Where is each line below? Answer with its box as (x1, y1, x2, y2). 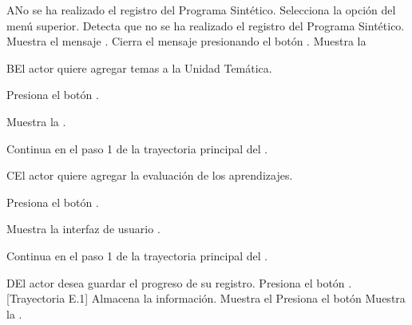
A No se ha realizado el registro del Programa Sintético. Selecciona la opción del (6, 2, 396, 18)
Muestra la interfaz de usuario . (6, 220, 160, 237)
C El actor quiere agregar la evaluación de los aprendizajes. (6, 167, 293, 184)
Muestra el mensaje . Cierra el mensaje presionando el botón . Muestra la (6, 33, 366, 50)
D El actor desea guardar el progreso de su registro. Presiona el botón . (6, 274, 352, 291)
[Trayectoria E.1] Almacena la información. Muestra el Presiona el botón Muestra (6, 290, 406, 307)
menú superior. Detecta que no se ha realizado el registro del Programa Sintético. (6, 17, 405, 34)
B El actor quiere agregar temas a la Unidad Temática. (6, 59, 272, 76)
